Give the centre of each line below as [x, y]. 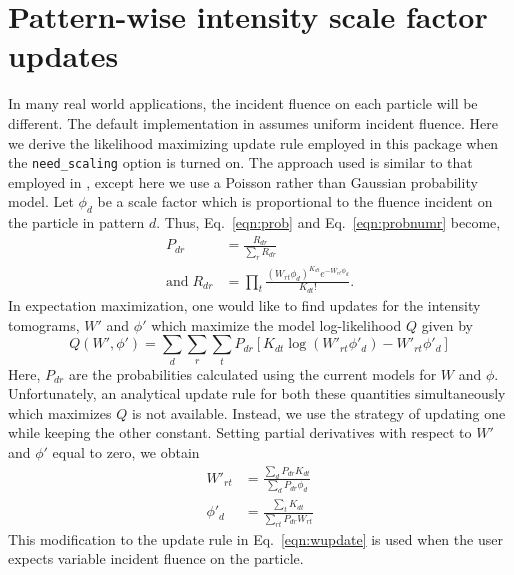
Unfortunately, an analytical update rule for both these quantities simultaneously [257, 393]
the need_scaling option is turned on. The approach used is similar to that [240, 162]
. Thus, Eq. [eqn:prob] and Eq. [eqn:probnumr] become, [328, 222]
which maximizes [60, 412]
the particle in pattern [76, 222]
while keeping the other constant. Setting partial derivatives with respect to [240, 432]
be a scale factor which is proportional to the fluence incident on [295, 201]
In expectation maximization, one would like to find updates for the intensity [244, 305]
